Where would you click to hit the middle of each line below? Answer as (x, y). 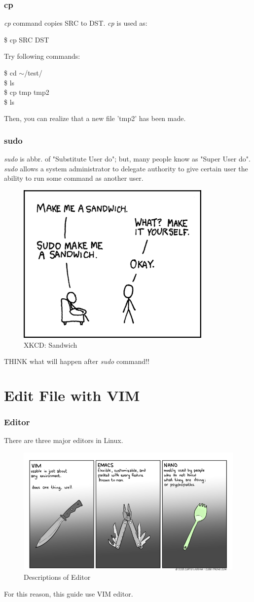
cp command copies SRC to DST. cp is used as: (76, 23)
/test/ (33, 73)
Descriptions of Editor (57, 577)
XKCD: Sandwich (51, 344)
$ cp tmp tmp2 (27, 92)
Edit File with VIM (72, 395)
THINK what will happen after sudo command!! (77, 361)
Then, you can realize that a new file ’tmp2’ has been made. (95, 118)
